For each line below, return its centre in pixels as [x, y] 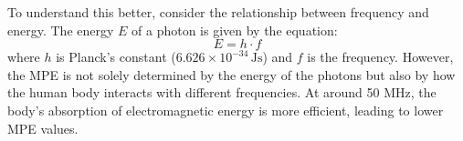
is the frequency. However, [380, 57]
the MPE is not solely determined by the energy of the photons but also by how [231, 74]
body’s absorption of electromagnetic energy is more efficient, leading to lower [226, 110]
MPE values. [43, 128]
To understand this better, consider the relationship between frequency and [218, 12]
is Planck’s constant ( [116, 57]
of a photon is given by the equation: [235, 30]
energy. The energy [61, 30]
